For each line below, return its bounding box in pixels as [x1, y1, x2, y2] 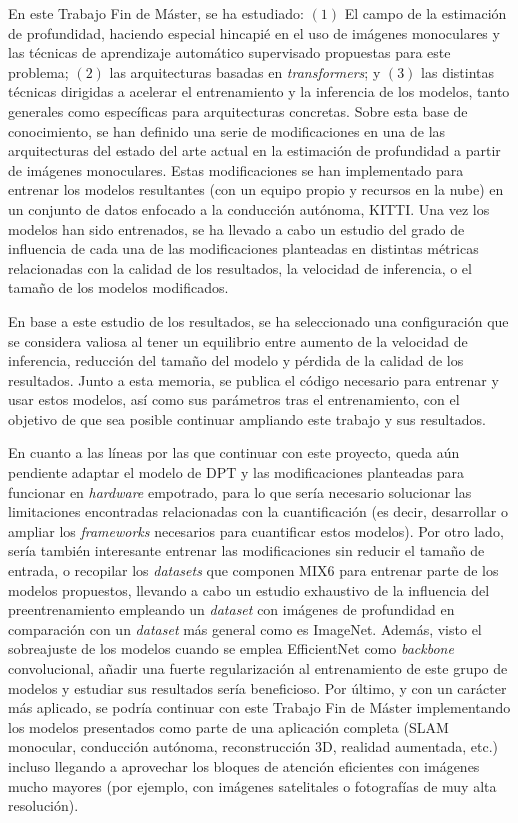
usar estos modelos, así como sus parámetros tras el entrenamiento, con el [8, 389, 460, 410]
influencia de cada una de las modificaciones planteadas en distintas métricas [8, 238, 479, 259]
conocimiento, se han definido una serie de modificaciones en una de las [8, 120, 446, 141]
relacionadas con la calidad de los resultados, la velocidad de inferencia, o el [8, 257, 472, 278]
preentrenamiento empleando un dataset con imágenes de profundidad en [8, 599, 455, 620]
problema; [8, 61, 69, 82]
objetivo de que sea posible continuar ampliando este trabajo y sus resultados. [8, 408, 486, 429]
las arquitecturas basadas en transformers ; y [109, 61, 381, 82]
